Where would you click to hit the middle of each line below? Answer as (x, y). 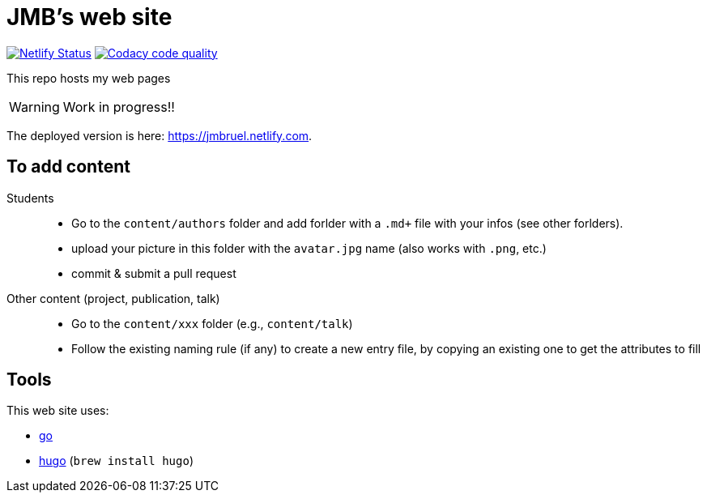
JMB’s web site (89, 17)
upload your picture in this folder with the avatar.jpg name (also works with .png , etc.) (309, 248)
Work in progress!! (119, 107)
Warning (34, 107)
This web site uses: (58, 411)
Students (30, 198)
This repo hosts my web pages (89, 78)
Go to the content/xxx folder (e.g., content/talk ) (212, 323)
